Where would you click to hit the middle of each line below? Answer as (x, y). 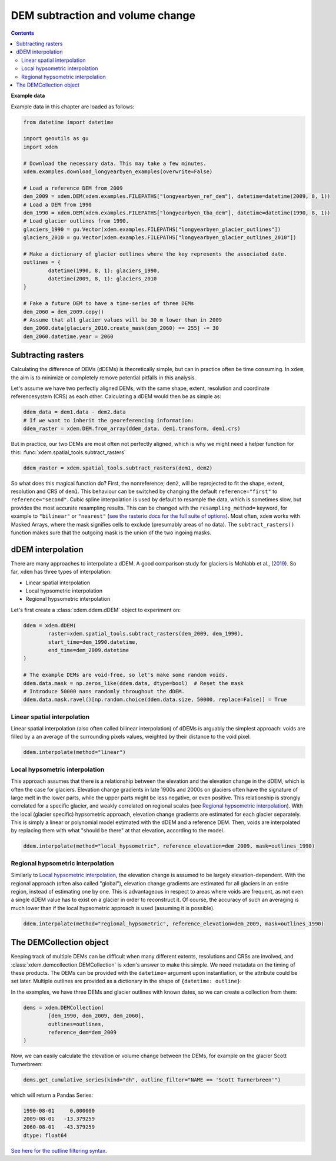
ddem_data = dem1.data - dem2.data (74, 412)
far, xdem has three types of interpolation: (61, 572)
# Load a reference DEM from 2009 (73, 188)
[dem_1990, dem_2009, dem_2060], (96, 1016)
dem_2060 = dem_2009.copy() (64, 312)
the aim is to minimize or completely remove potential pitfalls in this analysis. (104, 378)
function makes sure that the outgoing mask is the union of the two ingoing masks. (111, 532)
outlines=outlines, (76, 1024)
